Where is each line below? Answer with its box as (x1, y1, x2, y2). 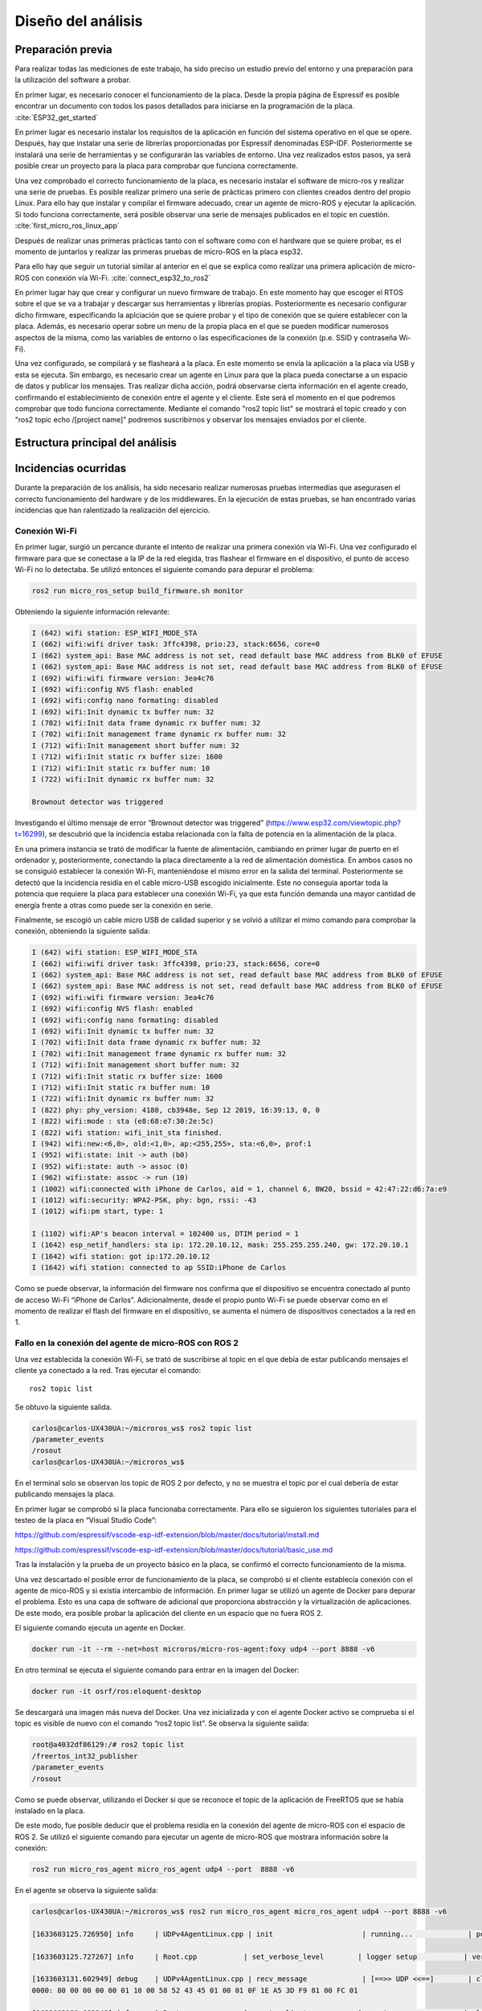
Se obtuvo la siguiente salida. (14, 1402, 112, 1412)
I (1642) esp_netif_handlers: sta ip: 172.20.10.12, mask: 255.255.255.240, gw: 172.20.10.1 (31, 1240, 409, 1250)
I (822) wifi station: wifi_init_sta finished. (31, 1128, 223, 1137)
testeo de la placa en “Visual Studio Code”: (14, 1515, 157, 1525)
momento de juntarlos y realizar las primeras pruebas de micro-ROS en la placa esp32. (14, 246, 303, 257)
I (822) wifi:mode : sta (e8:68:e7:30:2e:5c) (31, 1117, 214, 1126)
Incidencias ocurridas (14, 462, 127, 475)
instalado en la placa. (14, 1806, 86, 1816)
